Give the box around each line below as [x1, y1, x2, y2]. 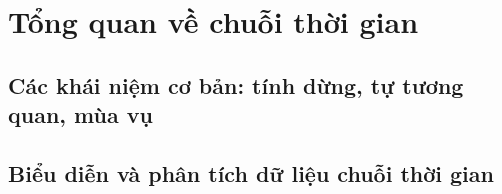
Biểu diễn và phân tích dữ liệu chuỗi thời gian [8, 157, 494, 188]
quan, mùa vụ [8, 99, 153, 130]
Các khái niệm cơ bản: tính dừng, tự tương [8, 69, 464, 100]
